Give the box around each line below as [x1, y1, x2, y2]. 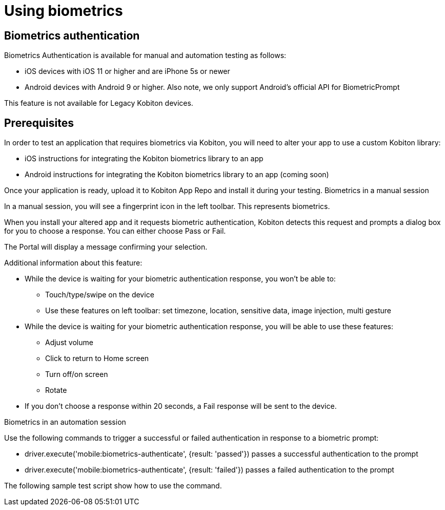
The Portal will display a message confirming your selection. [4, 242, 208, 252]
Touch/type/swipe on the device [45, 290, 154, 299]
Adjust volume [45, 338, 93, 347]
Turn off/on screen [45, 370, 108, 379]
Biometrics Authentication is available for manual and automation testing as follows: [4, 51, 287, 60]
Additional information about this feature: [4, 258, 143, 268]
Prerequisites [4, 116, 74, 129]
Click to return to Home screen [45, 354, 149, 363]
